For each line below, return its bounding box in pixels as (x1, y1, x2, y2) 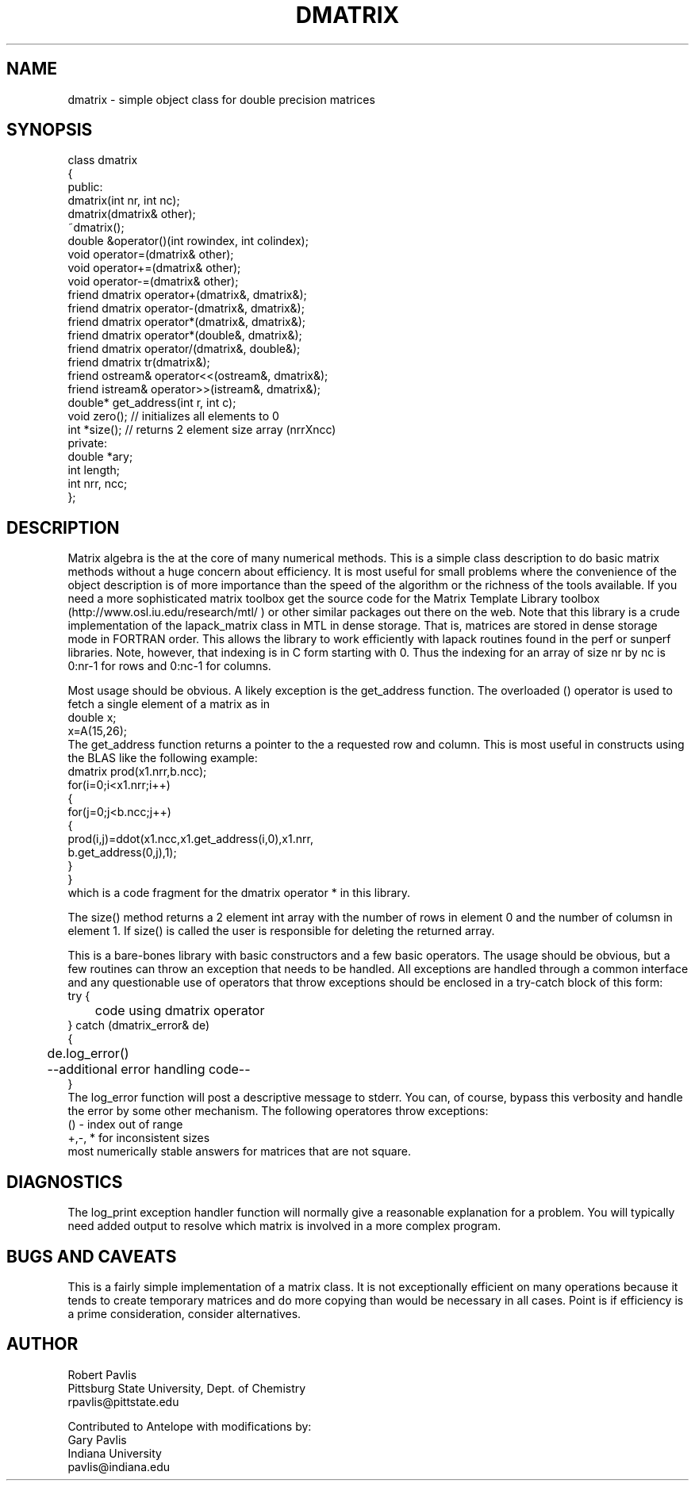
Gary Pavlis (67, 1432, 127, 1447)
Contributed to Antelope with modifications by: (67, 1419, 312, 1433)
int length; (67, 463, 121, 477)
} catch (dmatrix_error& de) (67, 1018, 209, 1033)
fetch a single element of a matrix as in (67, 697, 271, 711)
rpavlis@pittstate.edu (67, 1394, 179, 1408)
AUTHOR (6, 1334, 79, 1355)
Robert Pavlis (67, 1367, 137, 1382)
